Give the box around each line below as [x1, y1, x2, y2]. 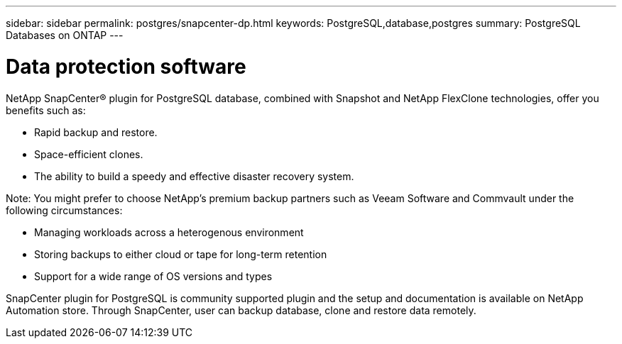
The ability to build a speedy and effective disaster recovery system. [34, 170, 354, 182]
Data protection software [6, 54, 246, 79]
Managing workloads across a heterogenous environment [34, 226, 304, 238]
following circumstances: [6, 204, 123, 216]
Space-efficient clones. [34, 148, 143, 160]
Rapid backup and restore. [34, 126, 158, 138]
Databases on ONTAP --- [6, 29, 124, 41]
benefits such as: [6, 104, 86, 116]
